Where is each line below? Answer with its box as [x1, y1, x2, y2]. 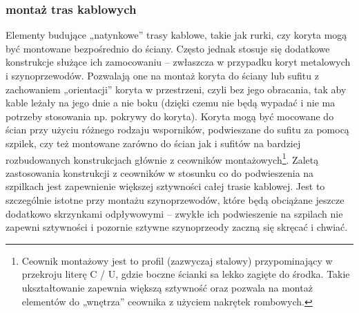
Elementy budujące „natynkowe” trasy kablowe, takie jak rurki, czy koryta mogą [6, 28, 347, 42]
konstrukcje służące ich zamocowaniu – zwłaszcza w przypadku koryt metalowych [6, 55, 351, 69]
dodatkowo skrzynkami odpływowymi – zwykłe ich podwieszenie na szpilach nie [6, 206, 343, 220]
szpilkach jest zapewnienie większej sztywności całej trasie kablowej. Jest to [6, 179, 325, 193]
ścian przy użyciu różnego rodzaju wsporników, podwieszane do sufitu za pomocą [6, 122, 349, 137]
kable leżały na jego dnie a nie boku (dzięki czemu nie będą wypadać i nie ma [6, 95, 336, 110]
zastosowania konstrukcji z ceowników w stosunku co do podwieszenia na [6, 165, 314, 180]
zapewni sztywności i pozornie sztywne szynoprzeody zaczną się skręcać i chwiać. [6, 220, 348, 234]
